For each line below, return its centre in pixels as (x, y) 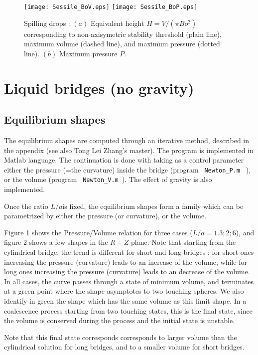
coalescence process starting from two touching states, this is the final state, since (128, 310)
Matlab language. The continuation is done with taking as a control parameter (124, 160)
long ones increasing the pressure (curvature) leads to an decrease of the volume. (127, 271)
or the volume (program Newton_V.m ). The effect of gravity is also (108, 179)
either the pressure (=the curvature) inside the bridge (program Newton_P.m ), (128, 169)
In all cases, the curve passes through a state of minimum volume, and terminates (129, 281)
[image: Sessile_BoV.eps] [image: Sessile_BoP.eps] (111, 7)
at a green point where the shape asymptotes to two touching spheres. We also (124, 291)
